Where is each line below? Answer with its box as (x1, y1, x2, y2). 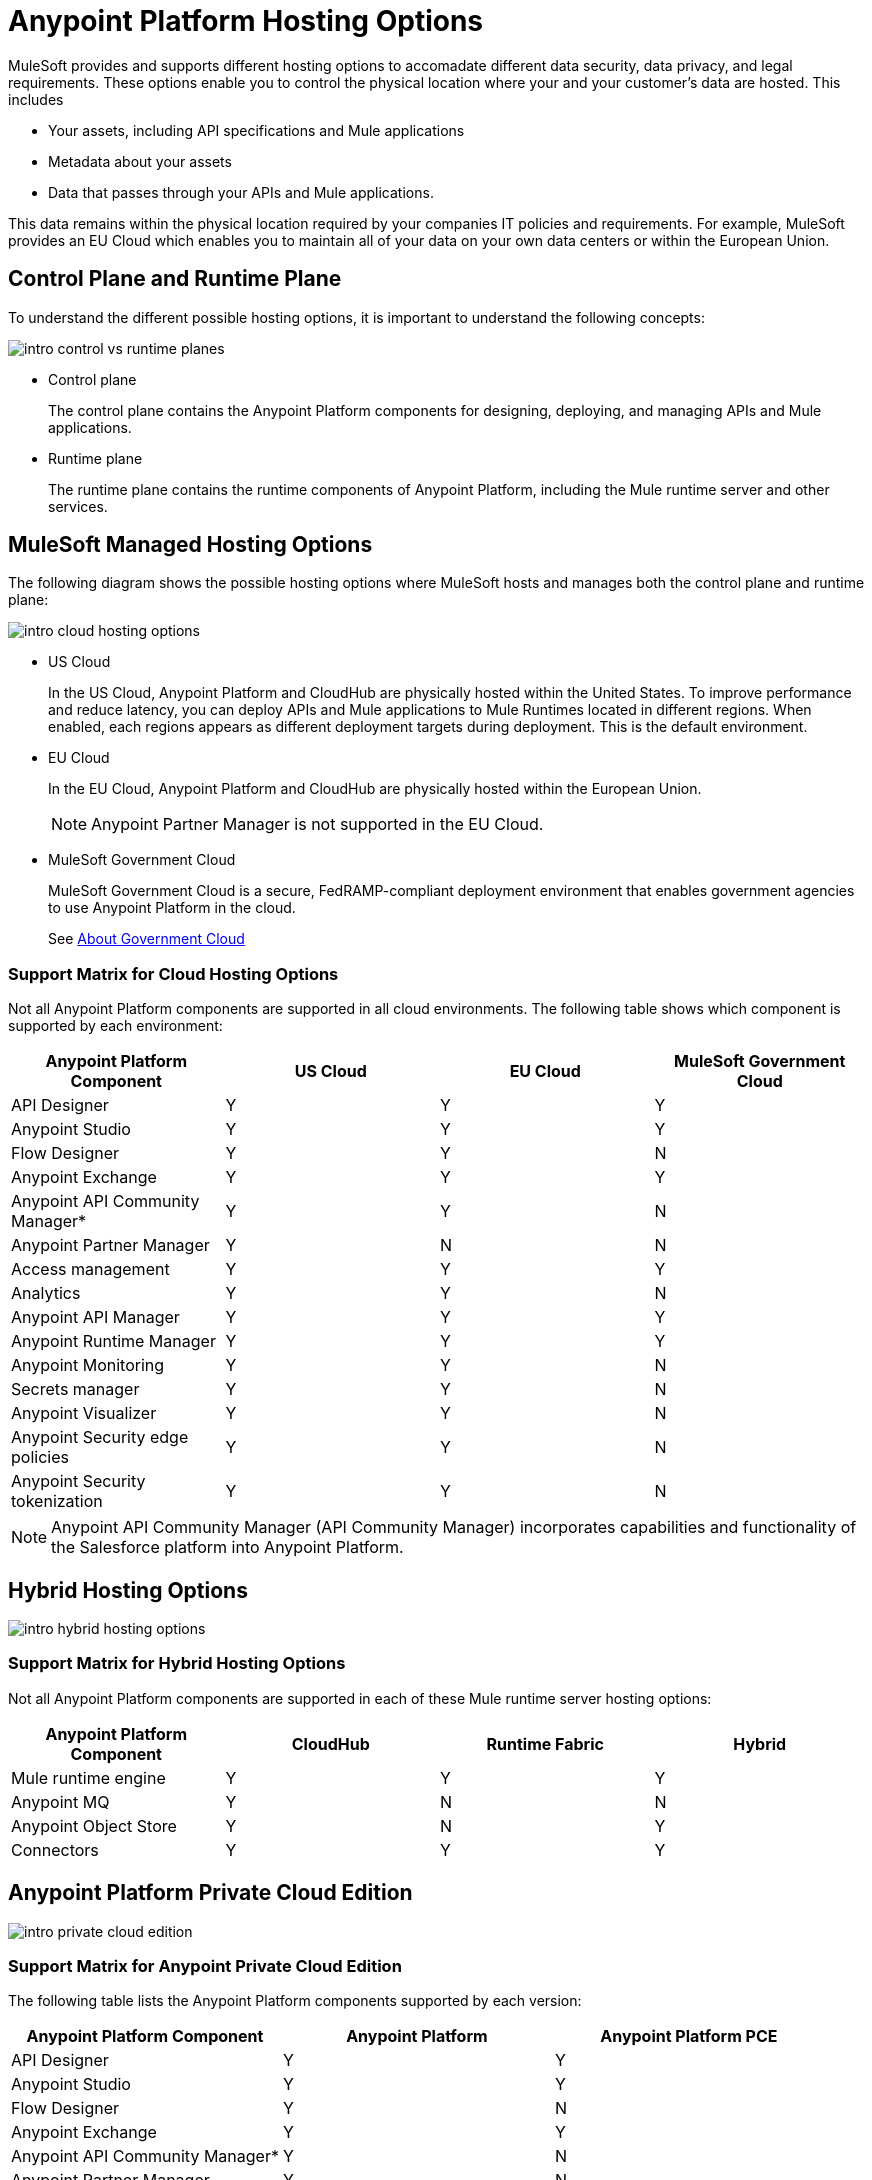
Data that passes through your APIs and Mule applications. (48, 183, 434, 201)
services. (48, 497, 108, 515)
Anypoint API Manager (11, 1307, 180, 1328)
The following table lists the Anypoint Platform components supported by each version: (8, 1992, 582, 2010)
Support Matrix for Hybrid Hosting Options (8, 1653, 346, 1674)
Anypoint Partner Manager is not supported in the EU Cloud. (91, 814, 544, 835)
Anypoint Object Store (11, 1815, 177, 1836)
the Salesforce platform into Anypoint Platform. (51, 1537, 404, 1558)
